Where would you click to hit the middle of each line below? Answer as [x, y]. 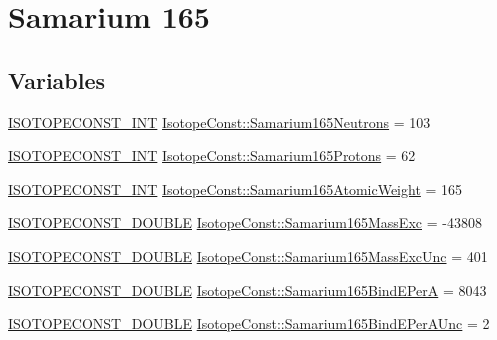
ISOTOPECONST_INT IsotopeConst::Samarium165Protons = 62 [212, 155]
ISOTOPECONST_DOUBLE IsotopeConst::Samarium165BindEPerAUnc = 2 [249, 323]
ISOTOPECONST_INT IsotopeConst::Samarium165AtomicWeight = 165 [235, 188]
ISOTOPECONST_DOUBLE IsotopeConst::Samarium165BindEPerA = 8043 [247, 289]
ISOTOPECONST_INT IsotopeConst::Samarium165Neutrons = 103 [219, 121]
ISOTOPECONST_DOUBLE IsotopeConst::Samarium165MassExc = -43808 [245, 222]
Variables [57, 79]
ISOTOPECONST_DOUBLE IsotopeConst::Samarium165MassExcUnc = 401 [248, 255]
